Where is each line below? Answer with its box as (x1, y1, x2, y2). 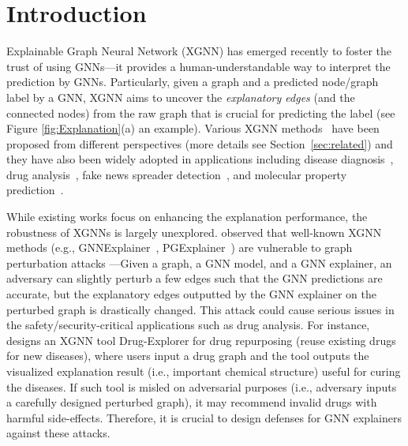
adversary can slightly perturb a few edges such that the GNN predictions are (6, 270, 383, 287)
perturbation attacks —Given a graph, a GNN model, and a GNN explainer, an (6, 254, 392, 271)
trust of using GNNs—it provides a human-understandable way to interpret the (6, 58, 391, 74)
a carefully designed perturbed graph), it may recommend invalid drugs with (6, 394, 377, 410)
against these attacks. (6, 425, 110, 441)
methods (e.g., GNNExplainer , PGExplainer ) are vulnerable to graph (6, 239, 353, 256)
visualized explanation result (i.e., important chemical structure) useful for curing (6, 363, 401, 379)
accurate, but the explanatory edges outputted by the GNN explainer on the (6, 286, 376, 302)
